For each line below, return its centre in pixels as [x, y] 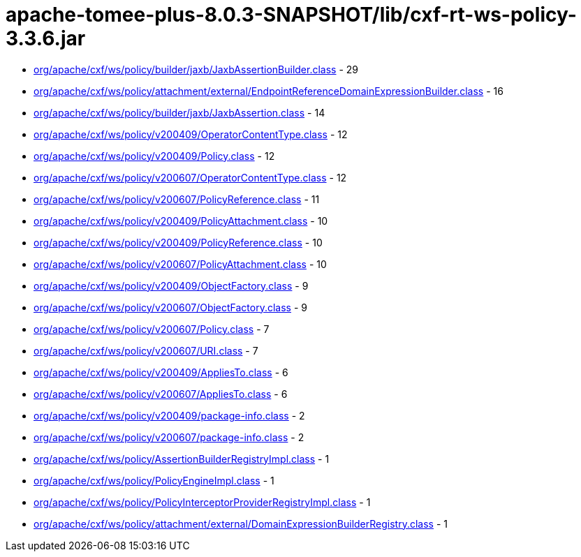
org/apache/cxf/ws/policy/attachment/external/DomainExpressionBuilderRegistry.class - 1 [241, 523]
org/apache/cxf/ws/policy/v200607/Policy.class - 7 [152, 329]
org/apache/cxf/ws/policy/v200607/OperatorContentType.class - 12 [190, 177]
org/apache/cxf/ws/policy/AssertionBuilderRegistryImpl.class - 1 [182, 459]
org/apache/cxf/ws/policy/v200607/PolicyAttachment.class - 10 [180, 264]
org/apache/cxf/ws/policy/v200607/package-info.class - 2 [169, 437]
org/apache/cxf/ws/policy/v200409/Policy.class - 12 [154, 156]
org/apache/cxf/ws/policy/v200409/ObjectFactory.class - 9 [171, 285]
